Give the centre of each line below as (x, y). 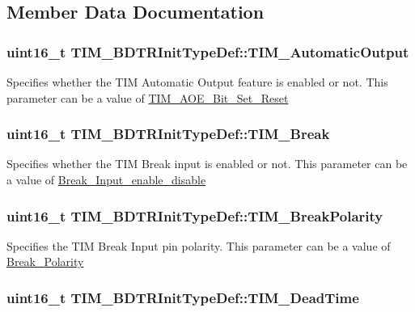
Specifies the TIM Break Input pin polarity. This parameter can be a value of (199, 245)
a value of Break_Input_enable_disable (106, 179)
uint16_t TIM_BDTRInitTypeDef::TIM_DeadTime (183, 297)
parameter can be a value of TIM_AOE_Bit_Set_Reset (148, 97)
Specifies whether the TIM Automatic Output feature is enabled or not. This (197, 82)
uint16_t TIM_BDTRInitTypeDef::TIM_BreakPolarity (195, 215)
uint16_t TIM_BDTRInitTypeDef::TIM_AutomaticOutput (208, 51)
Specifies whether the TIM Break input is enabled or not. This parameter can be (207, 164)
